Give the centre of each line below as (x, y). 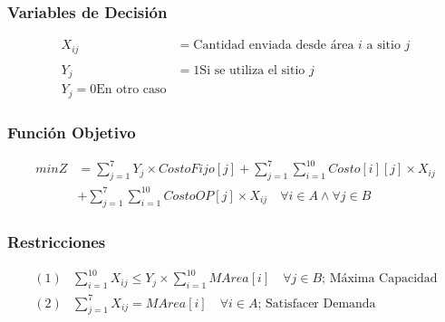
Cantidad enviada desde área (274, 46)
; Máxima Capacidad (380, 279)
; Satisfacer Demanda (317, 303)
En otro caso (131, 90)
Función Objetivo (72, 132)
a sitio (383, 46)
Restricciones (57, 241)
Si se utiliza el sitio (252, 70)
